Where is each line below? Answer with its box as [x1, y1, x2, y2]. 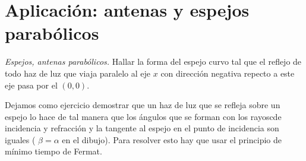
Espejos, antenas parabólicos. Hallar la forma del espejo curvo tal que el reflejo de [5, 55, 302, 68]
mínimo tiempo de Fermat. [5, 145, 102, 157]
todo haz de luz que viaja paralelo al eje [5, 67, 151, 79]
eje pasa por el [5, 78, 58, 91]
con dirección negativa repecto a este [160, 67, 295, 79]
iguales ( [5, 133, 36, 146]
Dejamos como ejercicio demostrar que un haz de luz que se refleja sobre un [5, 99, 280, 111]
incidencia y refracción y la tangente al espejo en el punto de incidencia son [5, 122, 279, 134]
